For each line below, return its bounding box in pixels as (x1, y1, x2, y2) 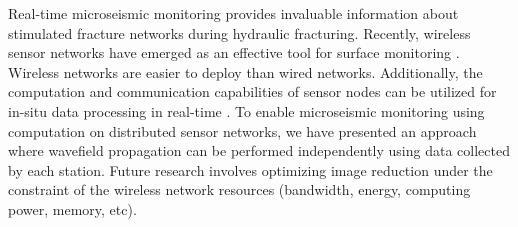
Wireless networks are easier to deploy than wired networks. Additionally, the (8, 61, 483, 82)
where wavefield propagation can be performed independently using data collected (8, 140, 510, 161)
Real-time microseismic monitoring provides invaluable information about (8, 3, 459, 23)
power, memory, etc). (8, 198, 137, 219)
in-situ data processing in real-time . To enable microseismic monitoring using (8, 100, 485, 121)
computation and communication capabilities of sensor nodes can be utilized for (8, 81, 497, 102)
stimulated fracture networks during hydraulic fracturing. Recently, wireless (8, 22, 471, 43)
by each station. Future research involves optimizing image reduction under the (8, 159, 493, 180)
